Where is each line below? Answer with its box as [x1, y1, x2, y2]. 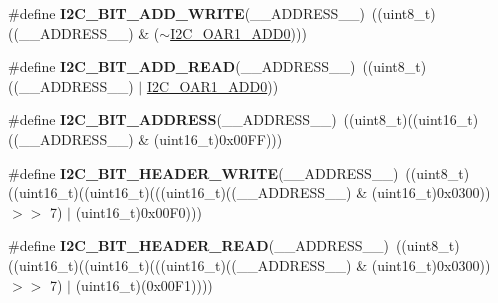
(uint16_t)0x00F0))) [75, 201, 202, 222]
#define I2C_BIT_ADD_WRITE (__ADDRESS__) [8, 3, 365, 23]
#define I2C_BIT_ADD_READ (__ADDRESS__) [8, 56, 356, 77]
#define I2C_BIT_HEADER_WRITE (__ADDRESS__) [8, 162, 399, 183]
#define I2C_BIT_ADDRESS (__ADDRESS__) [8, 109, 337, 130]
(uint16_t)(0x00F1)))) [75, 274, 213, 295]
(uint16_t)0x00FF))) [153, 128, 283, 149]
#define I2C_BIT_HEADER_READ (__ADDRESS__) [8, 235, 389, 256]
